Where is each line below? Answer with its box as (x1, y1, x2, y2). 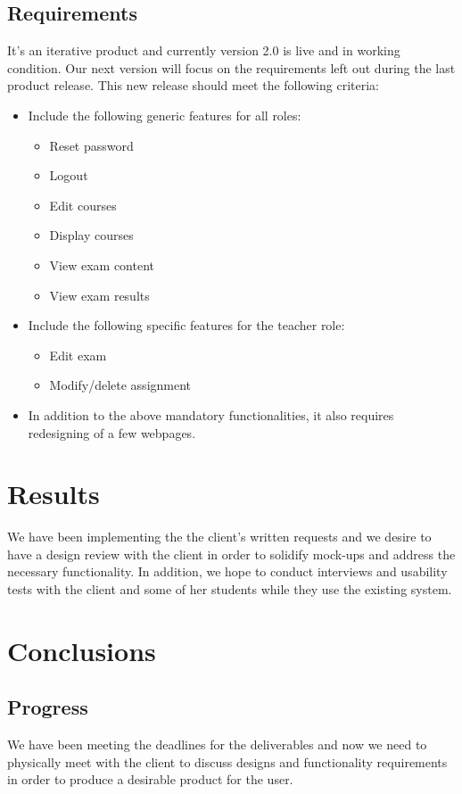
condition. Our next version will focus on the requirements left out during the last (7, 58, 456, 77)
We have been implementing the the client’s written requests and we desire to (7, 527, 432, 546)
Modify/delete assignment (49, 376, 192, 394)
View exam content (49, 255, 155, 274)
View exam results (49, 285, 150, 304)
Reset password (49, 136, 134, 154)
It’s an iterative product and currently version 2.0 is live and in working (7, 41, 400, 60)
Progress (7, 693, 88, 721)
